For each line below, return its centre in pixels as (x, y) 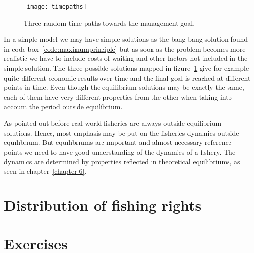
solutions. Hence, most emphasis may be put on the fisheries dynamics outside (122, 132)
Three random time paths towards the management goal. (109, 22)
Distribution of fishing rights (103, 205)
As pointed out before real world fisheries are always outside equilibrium (113, 123)
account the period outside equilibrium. (63, 106)
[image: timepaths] (55, 7)
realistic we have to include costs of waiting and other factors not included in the (126, 58)
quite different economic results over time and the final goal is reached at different (127, 77)
